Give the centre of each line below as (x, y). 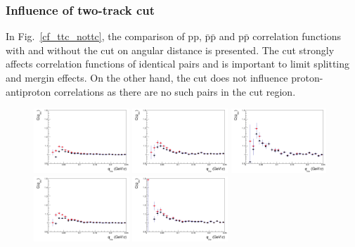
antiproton (28, 91)
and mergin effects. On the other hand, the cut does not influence (147, 77)
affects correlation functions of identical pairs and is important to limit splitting (178, 64)
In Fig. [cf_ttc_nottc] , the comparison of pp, (104, 36)
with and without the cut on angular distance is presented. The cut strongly (170, 50)
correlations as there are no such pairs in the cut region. (175, 91)
